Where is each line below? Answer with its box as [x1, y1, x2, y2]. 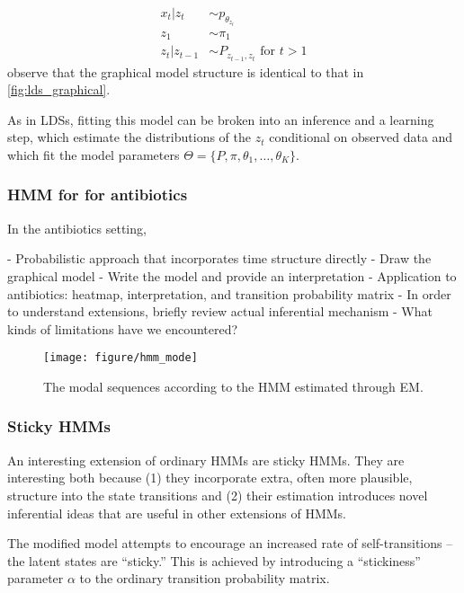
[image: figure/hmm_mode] [43, 351, 198, 365]
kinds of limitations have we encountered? [7, 319, 238, 338]
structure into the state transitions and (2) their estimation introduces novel [7, 485, 428, 504]
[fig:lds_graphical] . [7, 80, 111, 99]
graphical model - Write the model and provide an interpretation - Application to [7, 266, 457, 285]
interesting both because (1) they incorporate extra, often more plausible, [7, 468, 413, 487]
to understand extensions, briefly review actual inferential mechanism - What [7, 302, 433, 321]
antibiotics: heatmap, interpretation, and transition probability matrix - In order [7, 284, 451, 303]
